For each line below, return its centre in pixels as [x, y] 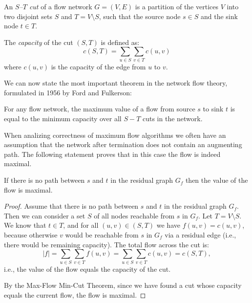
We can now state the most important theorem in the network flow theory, [116, 83]
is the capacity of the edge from [98, 66]
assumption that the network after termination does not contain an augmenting [123, 144]
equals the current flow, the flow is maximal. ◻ [75, 294]
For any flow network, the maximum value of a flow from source [100, 109]
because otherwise [31, 235]
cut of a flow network [61, 6]
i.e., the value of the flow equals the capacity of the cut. [87, 269]
